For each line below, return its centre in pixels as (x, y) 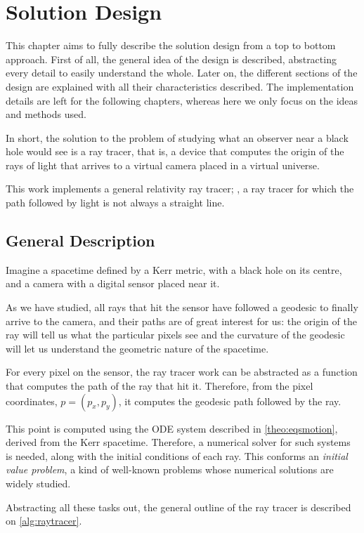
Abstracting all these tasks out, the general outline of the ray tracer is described (178, 507)
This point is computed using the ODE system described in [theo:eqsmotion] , (172, 428)
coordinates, (32, 401)
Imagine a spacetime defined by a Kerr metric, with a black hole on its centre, (174, 269)
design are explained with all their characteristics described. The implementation (180, 86)
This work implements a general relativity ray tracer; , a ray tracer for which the (180, 189)
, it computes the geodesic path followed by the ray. (230, 401)
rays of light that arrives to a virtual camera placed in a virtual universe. (163, 165)
